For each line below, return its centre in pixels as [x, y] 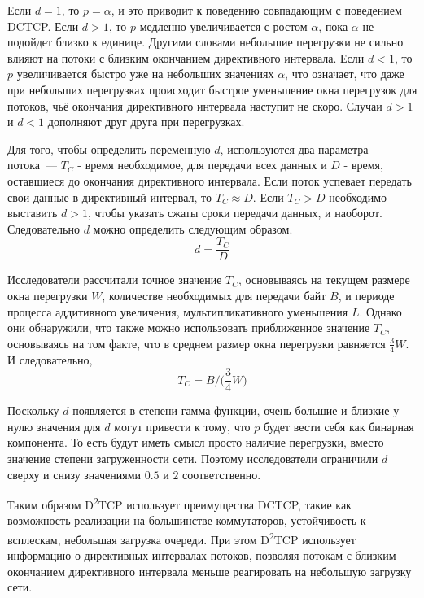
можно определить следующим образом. [193, 228]
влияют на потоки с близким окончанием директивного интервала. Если [186, 57]
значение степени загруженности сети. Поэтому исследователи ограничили [193, 458]
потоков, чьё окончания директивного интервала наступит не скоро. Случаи [195, 105]
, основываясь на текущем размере [324, 279]
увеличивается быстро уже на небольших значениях [145, 74]
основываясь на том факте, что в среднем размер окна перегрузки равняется [197, 343]
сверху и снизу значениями [74, 474]
